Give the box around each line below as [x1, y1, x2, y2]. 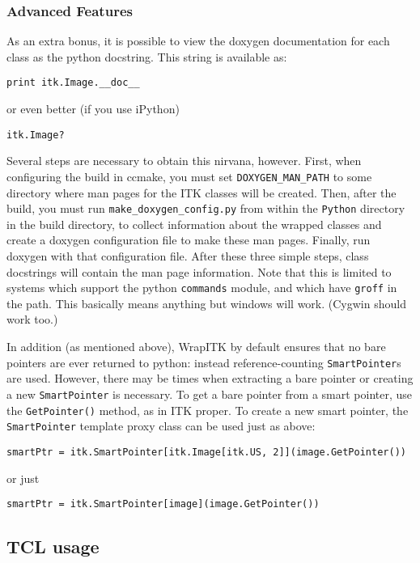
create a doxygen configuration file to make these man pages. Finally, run [6, 231, 371, 248]
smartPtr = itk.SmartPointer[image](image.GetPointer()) [6, 498, 320, 510]
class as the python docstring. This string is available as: [6, 48, 287, 65]
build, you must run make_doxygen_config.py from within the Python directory [6, 200, 405, 217]
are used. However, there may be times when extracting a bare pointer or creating [6, 370, 414, 387]
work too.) [6, 311, 58, 328]
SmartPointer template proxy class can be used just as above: [6, 417, 316, 434]
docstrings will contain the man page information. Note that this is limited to [6, 263, 392, 280]
